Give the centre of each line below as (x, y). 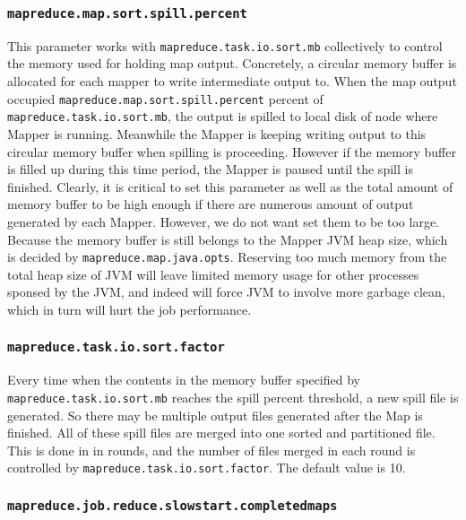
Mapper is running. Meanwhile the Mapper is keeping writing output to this (217, 133)
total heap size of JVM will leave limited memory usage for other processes (213, 274)
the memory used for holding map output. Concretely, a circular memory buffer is (232, 63)
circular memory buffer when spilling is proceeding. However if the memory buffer (232, 151)
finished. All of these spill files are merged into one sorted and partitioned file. (221, 433)
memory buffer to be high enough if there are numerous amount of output (211, 204)
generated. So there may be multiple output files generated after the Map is (215, 415)
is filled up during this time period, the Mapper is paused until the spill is (210, 169)
